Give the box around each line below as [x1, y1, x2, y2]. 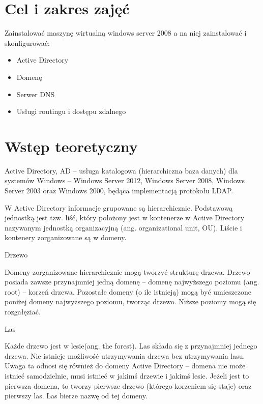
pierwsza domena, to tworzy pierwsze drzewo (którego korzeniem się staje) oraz [5, 380, 252, 391]
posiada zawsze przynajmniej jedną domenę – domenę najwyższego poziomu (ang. [5, 276, 259, 287]
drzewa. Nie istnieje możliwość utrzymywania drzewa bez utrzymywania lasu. [5, 350, 245, 361]
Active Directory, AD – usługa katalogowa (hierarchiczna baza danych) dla [5, 165, 238, 176]
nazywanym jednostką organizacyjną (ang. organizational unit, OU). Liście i [5, 222, 242, 233]
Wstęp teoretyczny [5, 135, 138, 156]
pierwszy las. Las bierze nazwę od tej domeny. [5, 390, 148, 401]
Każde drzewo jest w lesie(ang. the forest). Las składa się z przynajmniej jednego [5, 340, 257, 351]
